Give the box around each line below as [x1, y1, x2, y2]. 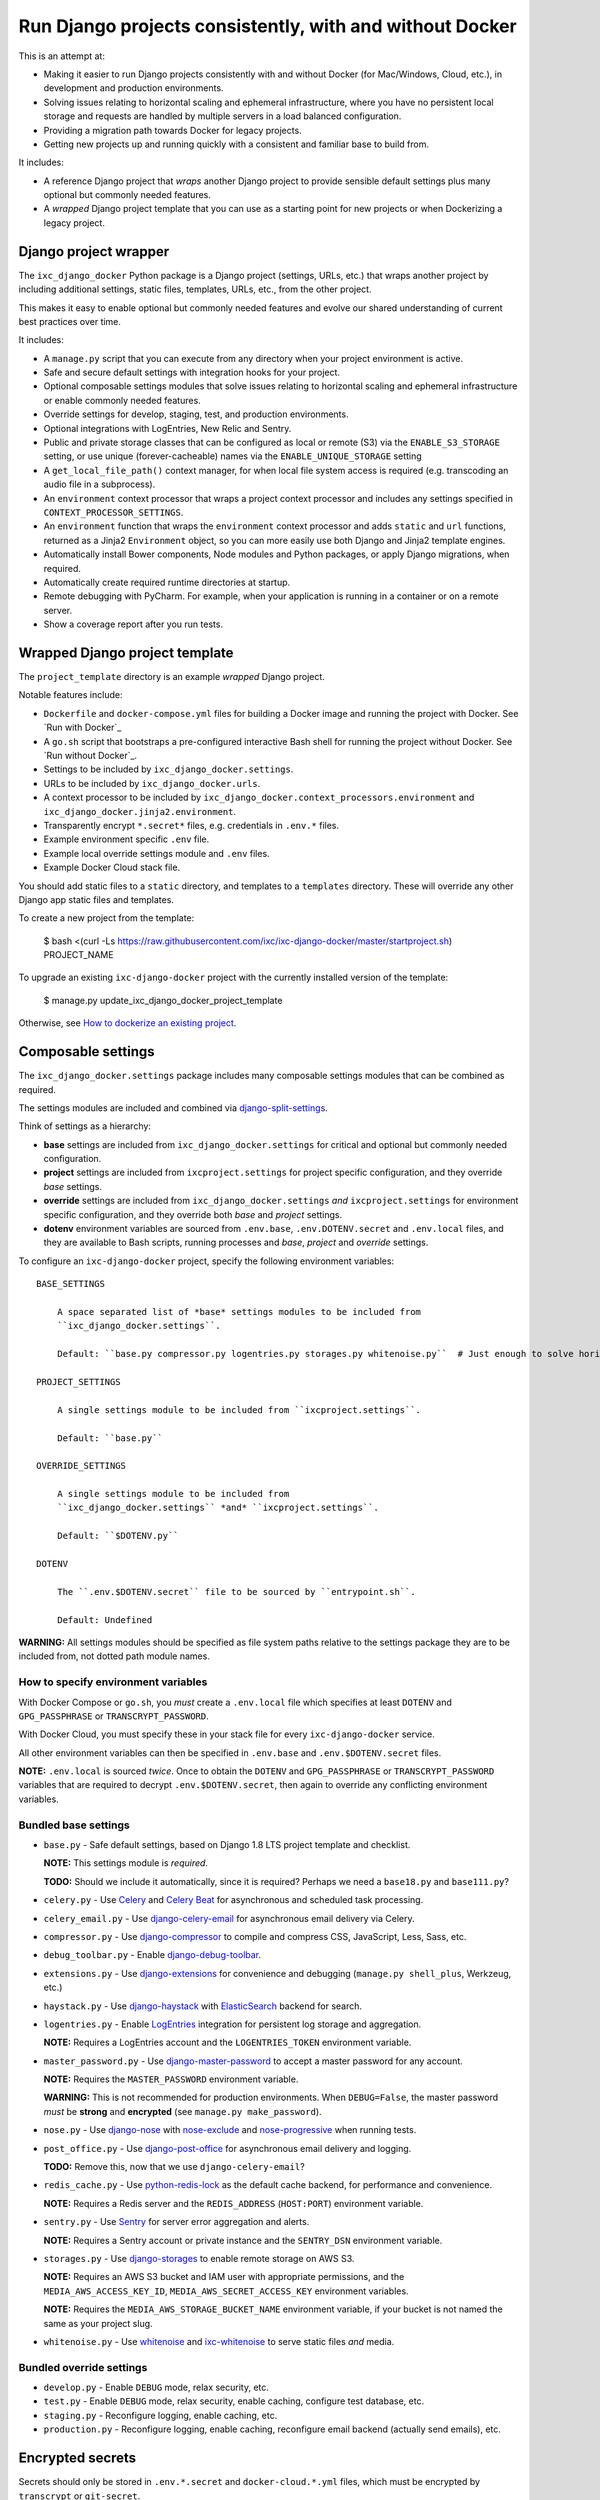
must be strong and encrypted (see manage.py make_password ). [43, 2105, 322, 2117]
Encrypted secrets [18, 2450, 137, 2467]
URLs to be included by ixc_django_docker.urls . [43, 777, 261, 789]
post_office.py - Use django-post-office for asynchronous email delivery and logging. [43, 2142, 412, 2154]
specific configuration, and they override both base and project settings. [43, 1208, 343, 1220]
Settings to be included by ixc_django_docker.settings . [43, 763, 294, 775]
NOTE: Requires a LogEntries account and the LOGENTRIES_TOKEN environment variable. [43, 2036, 412, 2049]
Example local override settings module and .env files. [43, 847, 270, 859]
